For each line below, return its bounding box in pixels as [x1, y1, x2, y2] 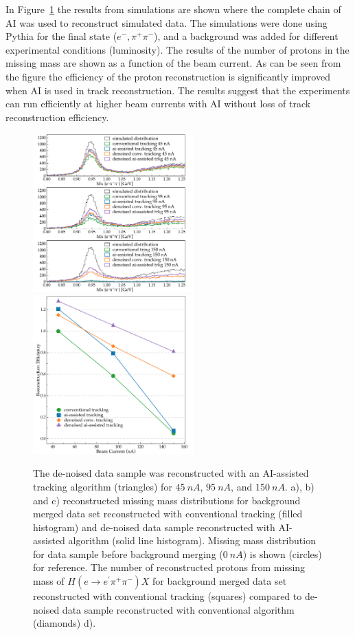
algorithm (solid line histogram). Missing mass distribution [68, 533, 316, 548]
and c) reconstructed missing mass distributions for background [33, 493, 301, 507]
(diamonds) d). [33, 616, 96, 630]
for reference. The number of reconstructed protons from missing [33, 560, 306, 574]
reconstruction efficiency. [5, 109, 109, 124]
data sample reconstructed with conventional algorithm [62, 602, 295, 616]
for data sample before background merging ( [33, 546, 223, 561]
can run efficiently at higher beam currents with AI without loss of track [5, 96, 311, 111]
